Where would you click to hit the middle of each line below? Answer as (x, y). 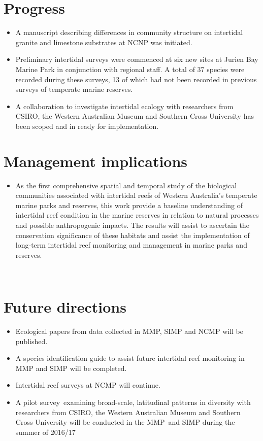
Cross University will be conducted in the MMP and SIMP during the (125, 422)
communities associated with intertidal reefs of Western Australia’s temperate (136, 195)
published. (31, 341)
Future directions (65, 307)
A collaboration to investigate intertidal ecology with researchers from (124, 106)
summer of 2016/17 (45, 432)
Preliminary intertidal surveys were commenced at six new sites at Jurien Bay (137, 59)
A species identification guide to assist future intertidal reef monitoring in (130, 358)
